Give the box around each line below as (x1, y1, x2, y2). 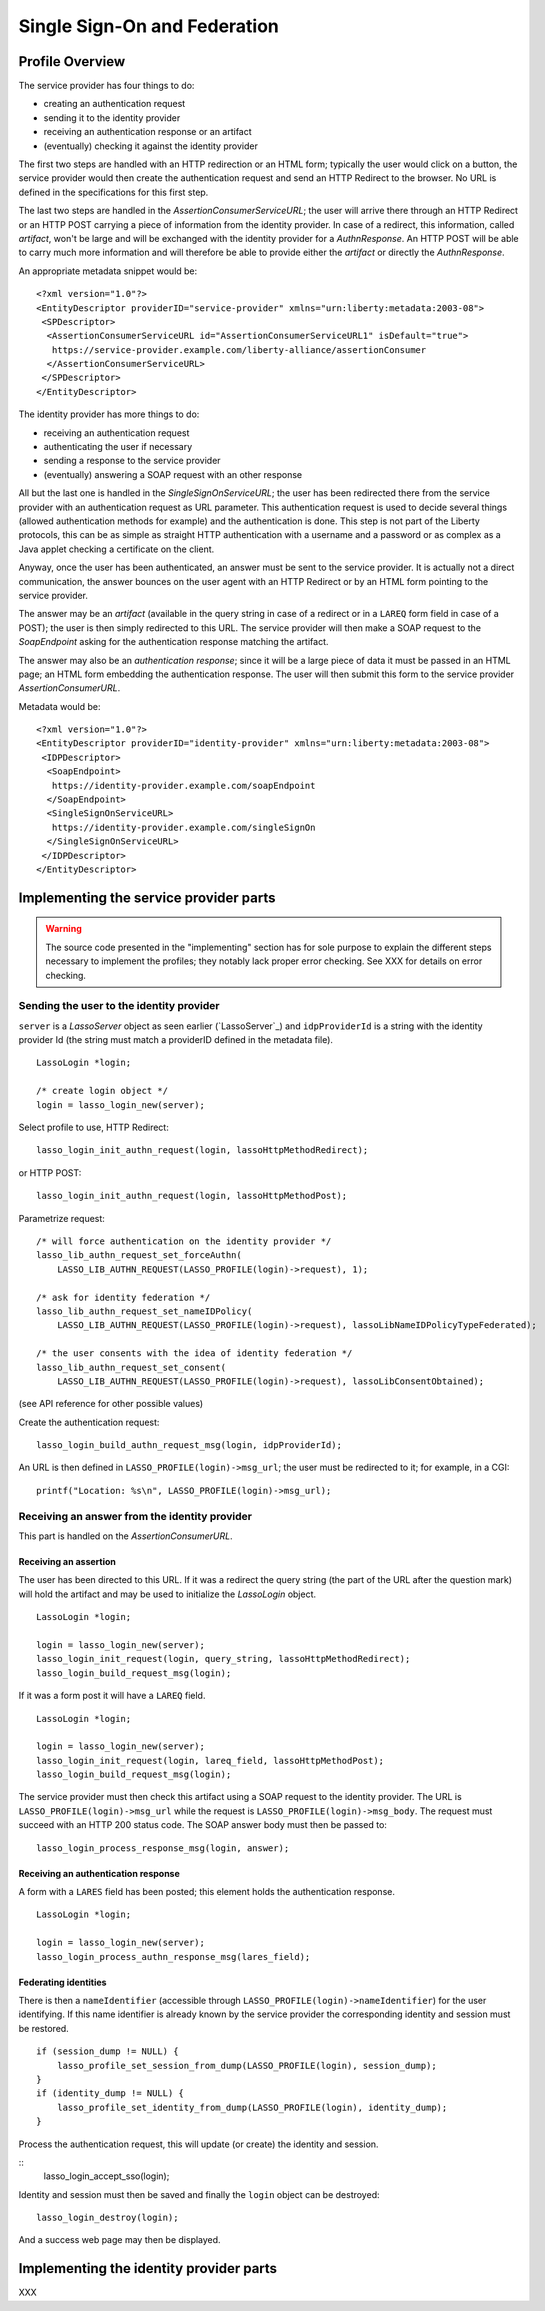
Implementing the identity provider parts (18, 2260, 278, 2277)
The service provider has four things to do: (18, 80, 195, 92)
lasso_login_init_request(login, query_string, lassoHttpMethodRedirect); (36, 1653, 411, 1665)
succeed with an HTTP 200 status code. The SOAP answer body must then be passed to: (18, 1819, 387, 1831)
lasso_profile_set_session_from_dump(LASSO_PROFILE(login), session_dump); (56, 2060, 437, 2071)
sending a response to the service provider (43, 455, 221, 467)
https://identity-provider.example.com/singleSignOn (51, 821, 316, 833)
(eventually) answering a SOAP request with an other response (43, 468, 303, 480)
